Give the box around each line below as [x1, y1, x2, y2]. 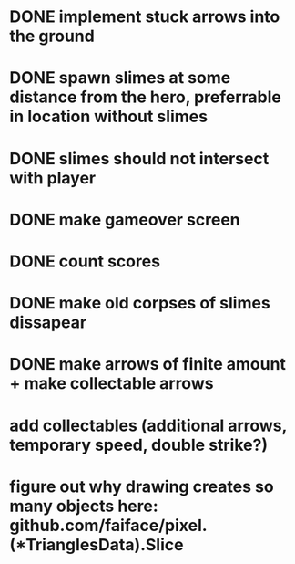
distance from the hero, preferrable [9, 87, 282, 108]
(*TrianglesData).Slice [9, 534, 184, 555]
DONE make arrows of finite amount [9, 354, 287, 375]
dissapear [9, 312, 87, 333]
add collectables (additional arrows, [9, 415, 288, 435]
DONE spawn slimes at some [9, 68, 231, 89]
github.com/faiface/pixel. [9, 515, 208, 536]
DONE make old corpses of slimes [9, 293, 270, 314]
